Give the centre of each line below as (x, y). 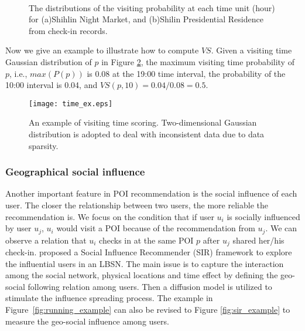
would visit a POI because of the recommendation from (156, 228)
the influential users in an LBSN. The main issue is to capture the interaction (145, 263)
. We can (281, 228)
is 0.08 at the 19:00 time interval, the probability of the (186, 73)
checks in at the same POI (146, 240)
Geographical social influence (75, 172)
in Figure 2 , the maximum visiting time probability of (198, 61)
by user (18, 228)
